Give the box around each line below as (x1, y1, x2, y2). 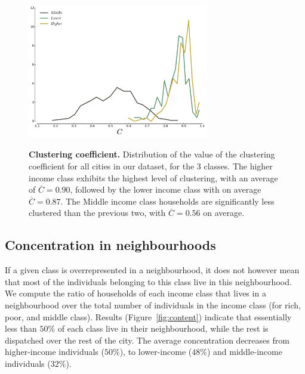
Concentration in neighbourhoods (5, 236, 216, 254)
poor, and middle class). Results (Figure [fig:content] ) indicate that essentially (5, 310, 292, 323)
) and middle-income (207, 345, 282, 358)
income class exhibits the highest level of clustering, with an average (29, 171, 278, 184)
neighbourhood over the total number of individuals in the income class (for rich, (5, 299, 301, 311)
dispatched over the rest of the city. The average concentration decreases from (5, 333, 289, 346)
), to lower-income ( (119, 345, 192, 358)
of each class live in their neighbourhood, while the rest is (57, 322, 269, 335)
